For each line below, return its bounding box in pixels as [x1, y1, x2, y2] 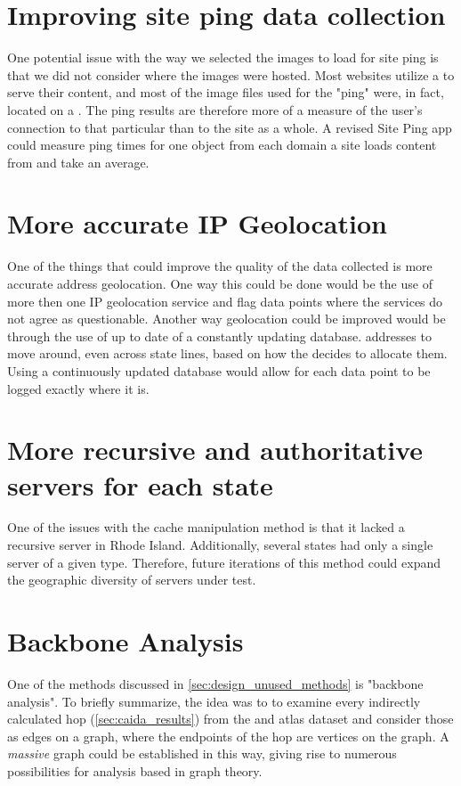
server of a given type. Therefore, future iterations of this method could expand [7, 553, 441, 571]
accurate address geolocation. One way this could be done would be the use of [7, 274, 433, 292]
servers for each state [7, 466, 273, 503]
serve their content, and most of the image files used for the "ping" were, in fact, [7, 83, 444, 102]
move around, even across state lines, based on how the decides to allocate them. [7, 344, 448, 363]
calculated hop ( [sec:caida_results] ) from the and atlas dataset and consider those [7, 709, 454, 728]
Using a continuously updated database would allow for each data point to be [7, 361, 431, 380]
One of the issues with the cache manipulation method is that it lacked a [7, 518, 405, 536]
